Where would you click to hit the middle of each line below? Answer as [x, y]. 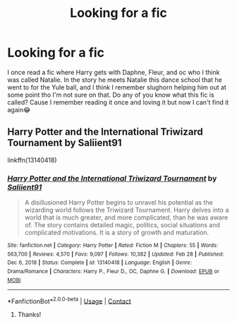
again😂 [19, 109]
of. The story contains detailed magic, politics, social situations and [122, 225]
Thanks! [29, 315]
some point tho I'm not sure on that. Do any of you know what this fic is [111, 95]
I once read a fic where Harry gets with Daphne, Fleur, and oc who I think [114, 72]
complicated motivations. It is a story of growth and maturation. [117, 233]
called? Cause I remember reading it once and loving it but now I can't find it [118, 102]
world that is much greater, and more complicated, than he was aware [126, 217]
